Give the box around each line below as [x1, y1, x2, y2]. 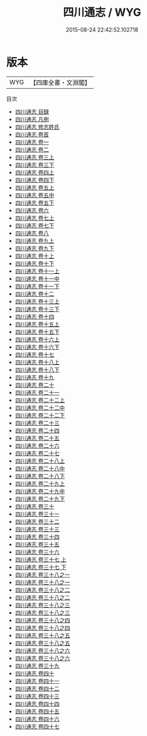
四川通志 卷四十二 [15, 684, 60, 692]
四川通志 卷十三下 [15, 305, 60, 313]
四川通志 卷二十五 [15, 434, 60, 441]
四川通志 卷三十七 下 [15, 563, 67, 571]
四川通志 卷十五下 [15, 328, 60, 335]
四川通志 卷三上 [15, 153, 55, 161]
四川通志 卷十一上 [15, 267, 60, 274]
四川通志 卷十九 [15, 373, 55, 381]
